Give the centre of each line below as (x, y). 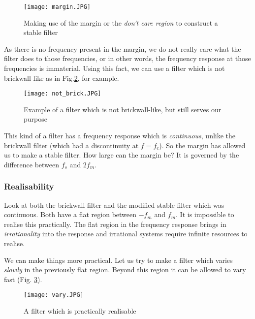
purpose (35, 119)
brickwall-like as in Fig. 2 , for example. (62, 78)
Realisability (29, 186)
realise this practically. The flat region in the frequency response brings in (115, 224)
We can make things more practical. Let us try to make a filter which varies (118, 260)
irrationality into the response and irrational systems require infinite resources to (126, 234)
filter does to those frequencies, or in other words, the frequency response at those (127, 58)
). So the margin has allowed (202, 145)
